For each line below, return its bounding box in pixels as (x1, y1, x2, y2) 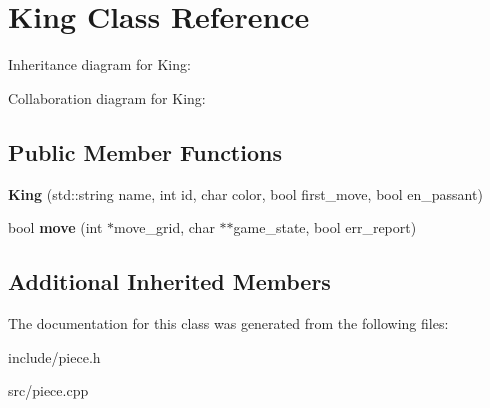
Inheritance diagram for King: (8, 54, 191, 75)
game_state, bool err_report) (233, 217, 417, 238)
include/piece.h (8, 346, 101, 367)
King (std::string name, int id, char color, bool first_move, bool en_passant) (8, 183, 483, 204)
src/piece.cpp (8, 380, 89, 401)
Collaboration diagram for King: (8, 87, 206, 108)
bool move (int (8, 217, 103, 238)
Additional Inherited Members (8, 266, 331, 297)
